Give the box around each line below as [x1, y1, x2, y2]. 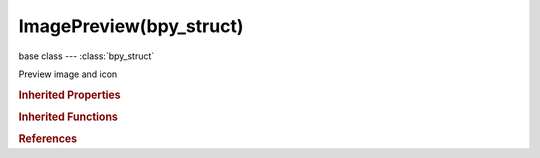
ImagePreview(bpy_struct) [18, 15, 244, 37]
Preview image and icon [18, 68, 118, 80]
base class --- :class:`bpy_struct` [18, 50, 155, 62]
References [18, 132, 78, 146]
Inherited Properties [18, 88, 122, 102]
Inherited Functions [18, 110, 119, 124]
